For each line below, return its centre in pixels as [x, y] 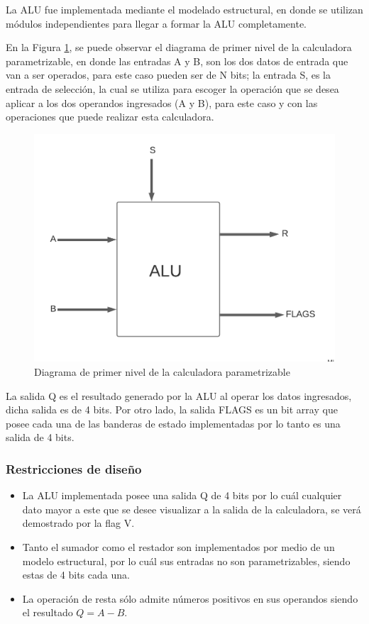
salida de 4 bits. [40, 437]
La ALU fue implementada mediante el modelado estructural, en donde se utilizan [184, 9]
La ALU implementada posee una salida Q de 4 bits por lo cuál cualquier [182, 495]
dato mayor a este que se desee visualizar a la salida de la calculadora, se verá [192, 509]
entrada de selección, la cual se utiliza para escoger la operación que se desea [172, 88]
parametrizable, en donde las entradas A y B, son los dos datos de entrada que [177, 61]
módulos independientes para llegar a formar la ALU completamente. [156, 23]
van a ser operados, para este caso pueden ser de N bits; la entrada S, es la [169, 75]
